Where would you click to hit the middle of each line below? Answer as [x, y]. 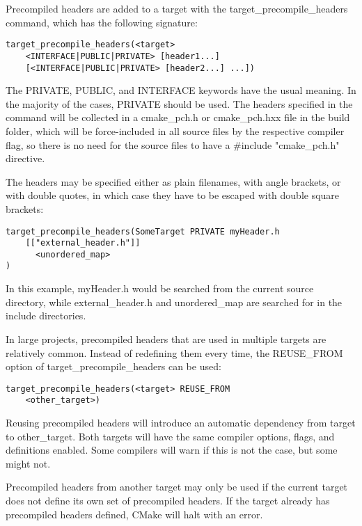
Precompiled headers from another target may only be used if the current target [177, 487]
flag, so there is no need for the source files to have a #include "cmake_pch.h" [173, 144]
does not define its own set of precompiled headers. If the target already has [168, 500]
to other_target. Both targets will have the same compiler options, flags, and [170, 436]
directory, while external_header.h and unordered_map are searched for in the [174, 302]
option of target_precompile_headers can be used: [113, 366]
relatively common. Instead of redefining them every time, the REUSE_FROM [174, 352]
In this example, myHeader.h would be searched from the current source [160, 288]
